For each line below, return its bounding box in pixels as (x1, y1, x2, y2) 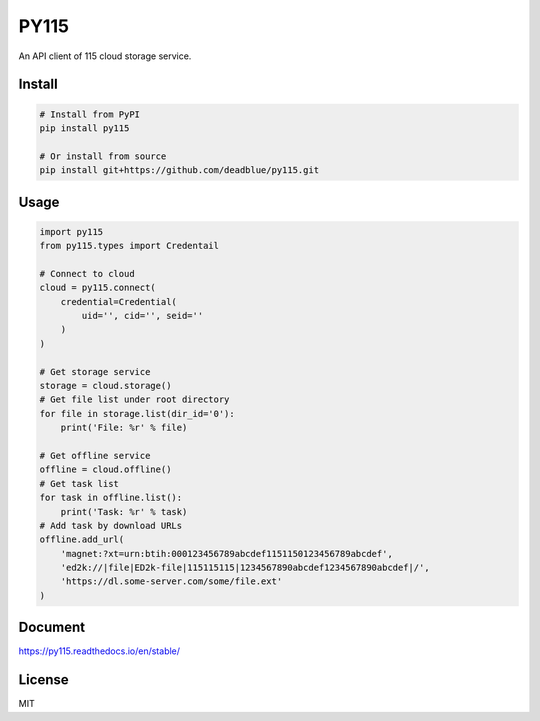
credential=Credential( (60, 296, 177, 307)
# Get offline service (39, 450, 151, 461)
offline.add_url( (39, 534, 125, 545)
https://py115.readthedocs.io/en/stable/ (18, 645, 180, 657)
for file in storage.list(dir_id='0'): (39, 408, 235, 419)
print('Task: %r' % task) (60, 506, 188, 517)
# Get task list (39, 478, 120, 489)
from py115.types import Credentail (39, 240, 220, 252)
